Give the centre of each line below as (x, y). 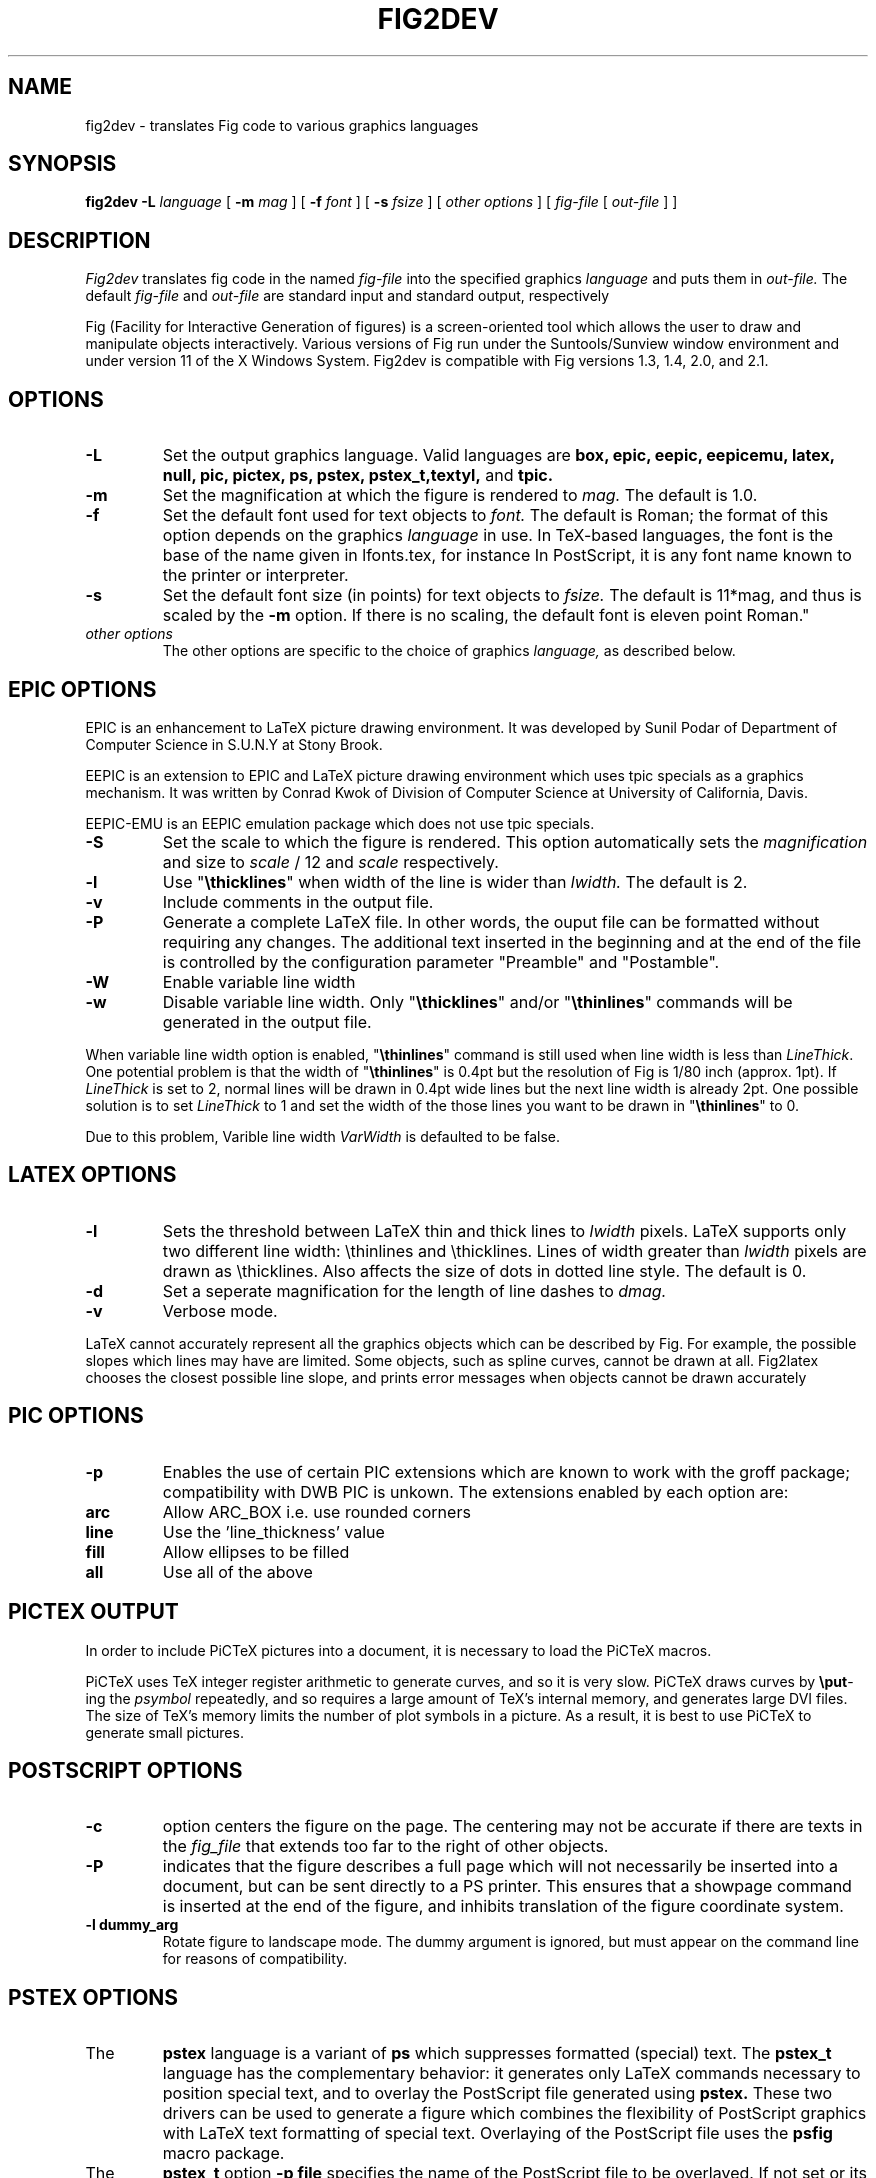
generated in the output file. (267, 1021)
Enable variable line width (259, 981)
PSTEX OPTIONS (93, 1997)
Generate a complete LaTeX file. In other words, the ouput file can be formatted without (491, 921)
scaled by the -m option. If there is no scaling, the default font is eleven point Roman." (486, 615)
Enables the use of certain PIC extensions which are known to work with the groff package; (506, 1471)
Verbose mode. (220, 1310)
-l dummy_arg (132, 1925)
